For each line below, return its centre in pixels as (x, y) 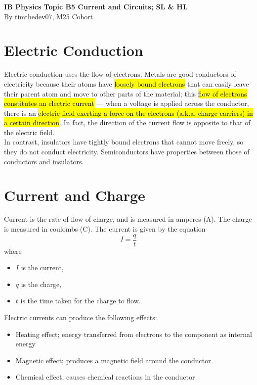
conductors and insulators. (44, 161)
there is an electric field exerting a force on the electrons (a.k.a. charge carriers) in (128, 113)
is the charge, (41, 284)
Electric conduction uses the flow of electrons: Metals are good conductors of (120, 74)
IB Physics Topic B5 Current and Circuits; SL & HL (96, 6)
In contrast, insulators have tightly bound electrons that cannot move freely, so (124, 142)
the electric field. (29, 132)
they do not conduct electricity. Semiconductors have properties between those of (127, 152)
